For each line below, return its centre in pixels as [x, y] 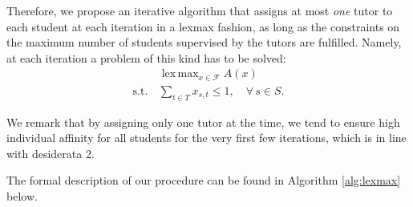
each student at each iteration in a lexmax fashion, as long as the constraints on [203, 26]
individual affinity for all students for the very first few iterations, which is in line [206, 138]
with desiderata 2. [51, 153]
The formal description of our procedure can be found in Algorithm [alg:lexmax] [204, 180]
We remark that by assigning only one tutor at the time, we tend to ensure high [203, 122]
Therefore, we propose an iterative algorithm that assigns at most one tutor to [200, 10]
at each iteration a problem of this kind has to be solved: [146, 57]
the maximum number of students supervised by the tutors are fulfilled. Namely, [204, 42]
